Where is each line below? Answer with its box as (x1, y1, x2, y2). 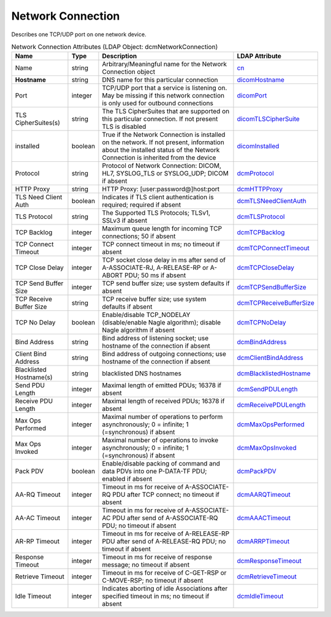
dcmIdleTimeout (237, 592, 284, 600)
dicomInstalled (237, 142, 280, 150)
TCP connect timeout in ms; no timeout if (102, 240, 221, 248)
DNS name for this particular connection (102, 75, 218, 84)
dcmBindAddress (237, 338, 287, 347)
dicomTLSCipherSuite (237, 115, 300, 123)
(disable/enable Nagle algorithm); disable (102, 318, 221, 327)
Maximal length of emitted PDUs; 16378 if (102, 381, 222, 389)
